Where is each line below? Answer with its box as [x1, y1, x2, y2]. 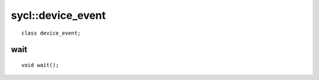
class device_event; [21, 29, 81, 36]
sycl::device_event [11, 9, 106, 22]
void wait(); [21, 62, 59, 68]
